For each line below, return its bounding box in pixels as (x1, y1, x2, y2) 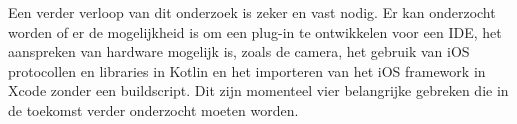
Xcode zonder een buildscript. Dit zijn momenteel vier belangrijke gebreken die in (8, 80, 509, 101)
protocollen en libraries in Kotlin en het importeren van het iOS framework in (8, 60, 486, 81)
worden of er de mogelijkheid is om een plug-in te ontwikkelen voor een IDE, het (8, 21, 502, 42)
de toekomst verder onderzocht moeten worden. (8, 99, 299, 120)
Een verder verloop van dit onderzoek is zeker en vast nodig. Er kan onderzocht (8, 2, 496, 22)
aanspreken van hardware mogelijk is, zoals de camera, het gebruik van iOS (8, 41, 470, 62)
